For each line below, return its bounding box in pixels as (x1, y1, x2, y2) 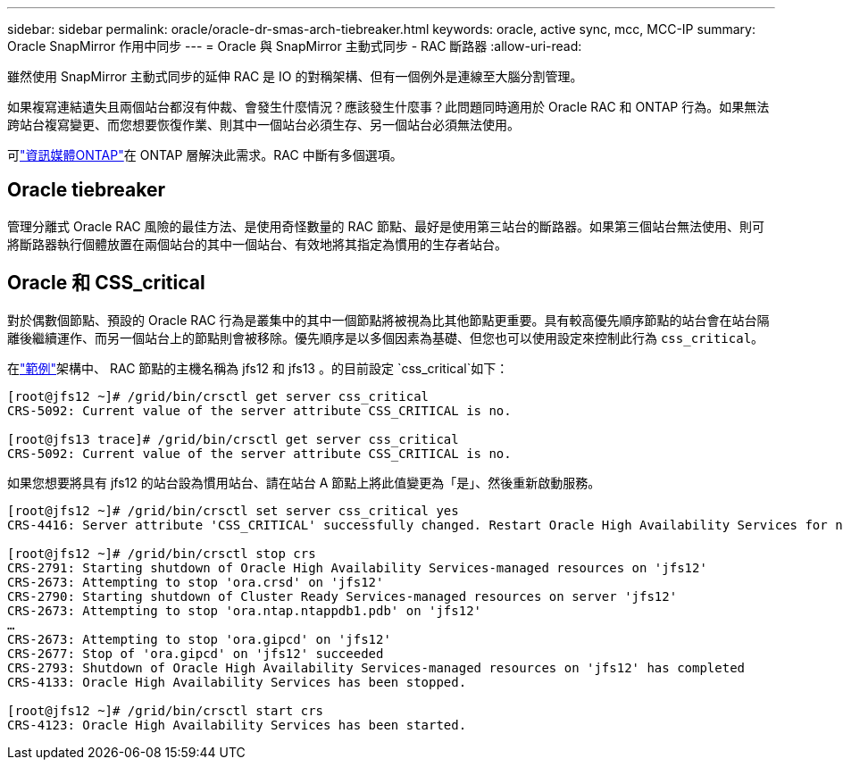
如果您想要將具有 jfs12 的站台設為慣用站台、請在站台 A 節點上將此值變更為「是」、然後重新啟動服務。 (7, 474, 601, 490)
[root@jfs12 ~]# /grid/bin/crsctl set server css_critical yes (7, 503, 459, 518)
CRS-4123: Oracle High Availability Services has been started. (7, 717, 467, 732)
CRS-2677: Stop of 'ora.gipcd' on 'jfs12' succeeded (7, 646, 384, 661)
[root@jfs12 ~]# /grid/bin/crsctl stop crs (7, 546, 316, 561)
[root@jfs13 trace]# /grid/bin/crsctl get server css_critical (7, 431, 459, 446)
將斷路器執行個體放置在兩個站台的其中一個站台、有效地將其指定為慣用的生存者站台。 (7, 236, 507, 252)
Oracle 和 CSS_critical (7, 271, 205, 295)
